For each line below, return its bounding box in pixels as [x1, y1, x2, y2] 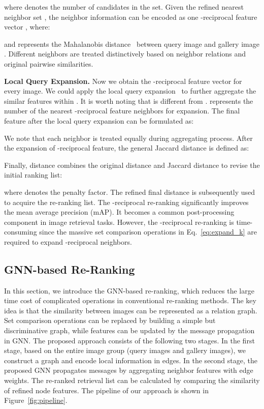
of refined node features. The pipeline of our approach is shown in [4, 385, 209, 395]
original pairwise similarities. [4, 58, 93, 69]
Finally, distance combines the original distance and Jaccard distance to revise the [4, 159, 260, 170]
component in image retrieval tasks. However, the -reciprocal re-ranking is [4, 216, 234, 227]
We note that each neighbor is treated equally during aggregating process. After [4, 132, 253, 143]
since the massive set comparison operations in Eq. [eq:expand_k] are [39, 226, 257, 237]
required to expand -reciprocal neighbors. [4, 236, 132, 247]
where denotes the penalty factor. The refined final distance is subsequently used [4, 186, 255, 197]
